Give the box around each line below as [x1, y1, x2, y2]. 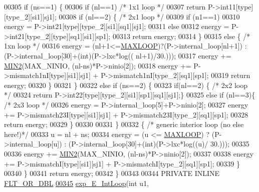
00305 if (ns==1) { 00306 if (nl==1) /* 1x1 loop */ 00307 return [4, 1, 206, 11]
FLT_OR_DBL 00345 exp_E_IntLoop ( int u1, [4, 177, 149, 188]
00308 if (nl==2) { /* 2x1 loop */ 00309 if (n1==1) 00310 [59, 11, 240, 21]
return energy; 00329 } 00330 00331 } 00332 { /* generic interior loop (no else [4, 119, 244, 129]
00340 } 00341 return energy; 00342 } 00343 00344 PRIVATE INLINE [4, 168, 220, 178]
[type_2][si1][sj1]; [4, 11, 57, 21]
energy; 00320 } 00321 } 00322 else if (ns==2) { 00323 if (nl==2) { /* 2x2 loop [4, 79, 247, 90]
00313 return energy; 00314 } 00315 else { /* [112, 30, 250, 41]
